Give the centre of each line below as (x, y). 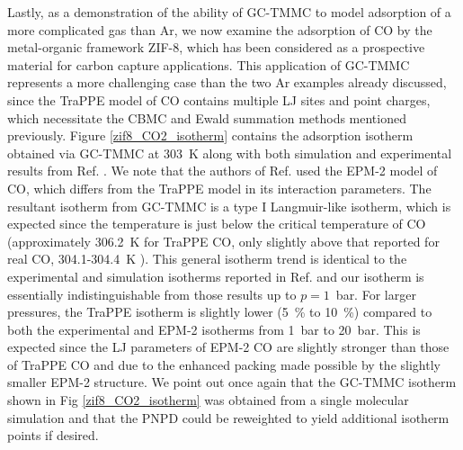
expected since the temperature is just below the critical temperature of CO (217, 224)
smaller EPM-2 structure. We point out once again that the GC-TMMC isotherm (232, 382)
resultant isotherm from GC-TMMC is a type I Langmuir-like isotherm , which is (229, 206)
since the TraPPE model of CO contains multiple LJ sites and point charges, (219, 99)
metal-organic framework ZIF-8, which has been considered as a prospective (216, 47)
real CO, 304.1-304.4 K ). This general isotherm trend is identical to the (207, 259)
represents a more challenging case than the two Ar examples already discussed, (227, 82)
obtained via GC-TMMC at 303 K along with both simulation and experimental (230, 153)
